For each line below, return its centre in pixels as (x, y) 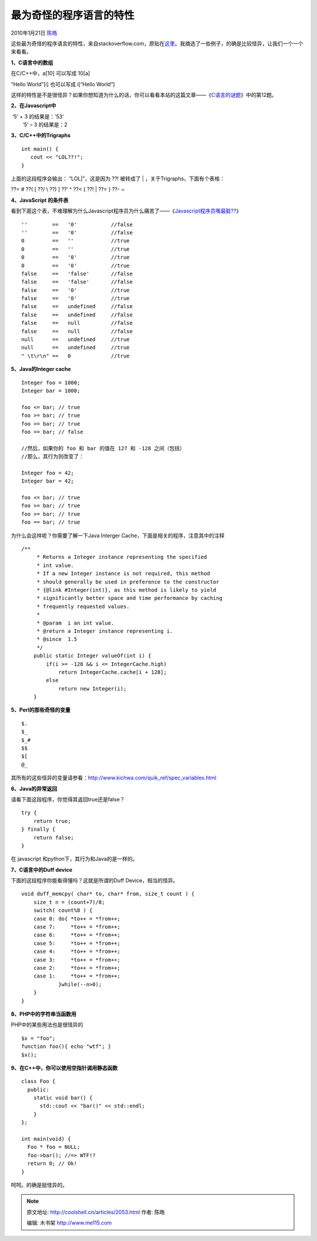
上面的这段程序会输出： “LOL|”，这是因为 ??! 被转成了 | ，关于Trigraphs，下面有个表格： (118, 178)
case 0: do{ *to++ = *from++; (77, 918)
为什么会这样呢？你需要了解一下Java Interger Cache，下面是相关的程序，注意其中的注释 (118, 535)
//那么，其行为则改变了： (53, 457)
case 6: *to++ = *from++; (77, 935)
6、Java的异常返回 (34, 788)
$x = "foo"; (38, 1038)
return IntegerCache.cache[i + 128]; (113, 672)
